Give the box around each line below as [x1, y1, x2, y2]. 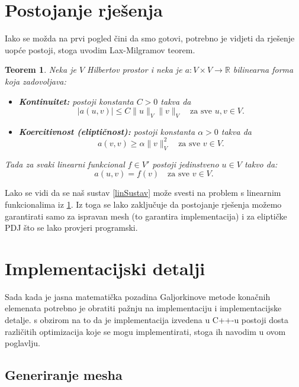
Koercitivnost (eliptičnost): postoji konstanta [18, 125, 195, 137]
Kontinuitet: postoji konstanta [18, 95, 134, 107]
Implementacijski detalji [5, 256, 205, 280]
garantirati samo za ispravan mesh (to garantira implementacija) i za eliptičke [5, 209, 287, 222]
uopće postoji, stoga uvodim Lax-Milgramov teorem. [5, 43, 195, 56]
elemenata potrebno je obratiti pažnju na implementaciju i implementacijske [5, 302, 282, 314]
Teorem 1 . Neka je [5, 63, 76, 76]
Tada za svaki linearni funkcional [5, 157, 125, 170]
